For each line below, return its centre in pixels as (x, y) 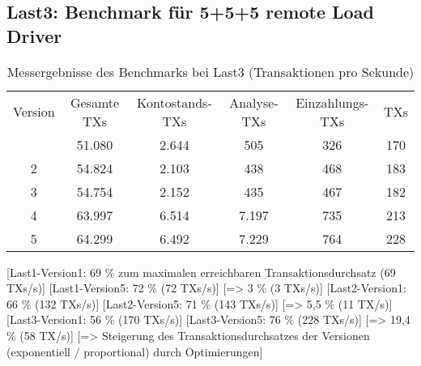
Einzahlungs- (332, 102)
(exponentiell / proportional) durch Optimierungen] (135, 351)
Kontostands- (174, 102)
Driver (34, 35)
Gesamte (95, 102)
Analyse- (254, 102)
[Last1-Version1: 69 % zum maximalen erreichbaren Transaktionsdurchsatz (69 (201, 272)
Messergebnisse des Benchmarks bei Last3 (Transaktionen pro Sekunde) (210, 71)
